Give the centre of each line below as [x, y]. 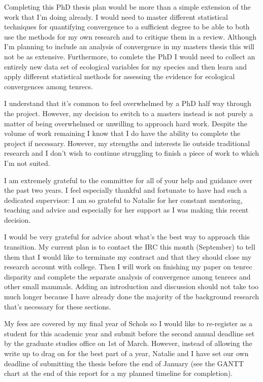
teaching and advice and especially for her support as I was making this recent [126, 210]
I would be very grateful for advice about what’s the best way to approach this [127, 237]
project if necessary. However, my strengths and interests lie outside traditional [127, 143]
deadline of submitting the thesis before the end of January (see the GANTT [124, 363]
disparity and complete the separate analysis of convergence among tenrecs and [127, 276]
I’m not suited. [27, 163]
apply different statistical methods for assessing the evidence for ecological [120, 76]
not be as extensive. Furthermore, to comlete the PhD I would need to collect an [130, 56]
